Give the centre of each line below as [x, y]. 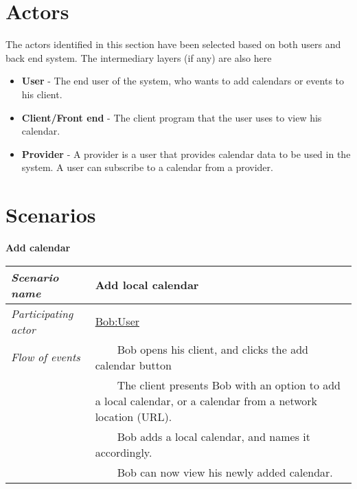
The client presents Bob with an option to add [229, 385]
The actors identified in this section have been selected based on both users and [173, 44]
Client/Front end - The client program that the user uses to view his [172, 117]
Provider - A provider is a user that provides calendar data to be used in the [186, 153]
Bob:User [117, 321]
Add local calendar [147, 285]
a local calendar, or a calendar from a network [206, 400]
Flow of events [46, 357]
